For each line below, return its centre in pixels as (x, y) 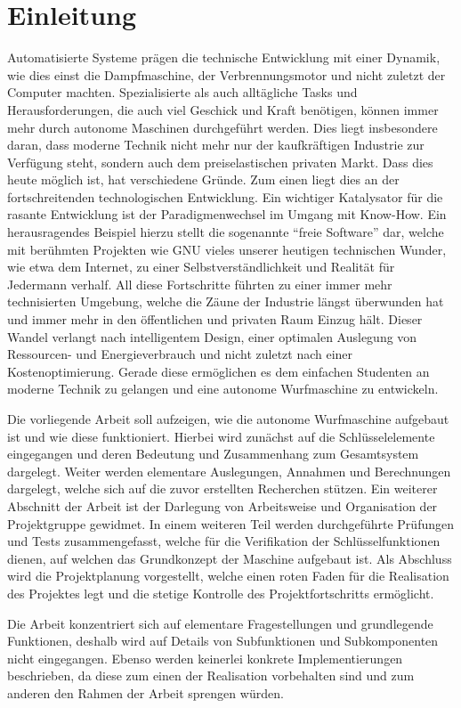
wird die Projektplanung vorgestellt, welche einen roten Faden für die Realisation (228, 576)
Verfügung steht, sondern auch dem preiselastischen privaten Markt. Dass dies (220, 162)
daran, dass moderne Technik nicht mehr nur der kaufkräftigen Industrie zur (216, 145)
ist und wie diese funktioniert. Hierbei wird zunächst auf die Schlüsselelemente (221, 436)
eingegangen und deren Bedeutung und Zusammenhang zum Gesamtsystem (213, 454)
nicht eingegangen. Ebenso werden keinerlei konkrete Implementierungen (205, 658)
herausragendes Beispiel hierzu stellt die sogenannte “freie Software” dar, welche (226, 232)
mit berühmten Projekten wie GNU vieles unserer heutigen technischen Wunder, (227, 249)
